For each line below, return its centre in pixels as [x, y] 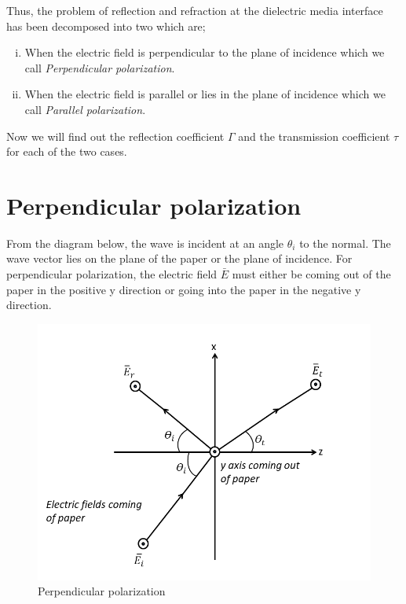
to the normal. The [345, 243]
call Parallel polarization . [85, 109]
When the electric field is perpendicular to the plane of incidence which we [205, 52]
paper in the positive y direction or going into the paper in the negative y [184, 289]
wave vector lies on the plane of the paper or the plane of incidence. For [179, 258]
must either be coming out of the [311, 274]
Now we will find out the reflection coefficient [115, 136]
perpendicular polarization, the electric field [112, 274]
